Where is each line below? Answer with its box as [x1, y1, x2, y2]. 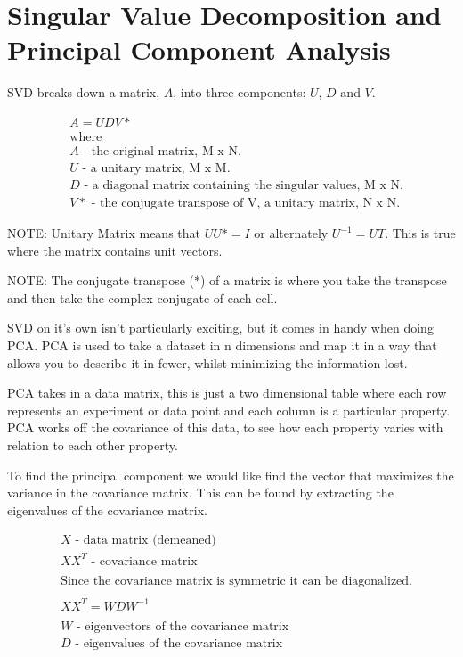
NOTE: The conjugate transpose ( [7, 271, 194, 290]
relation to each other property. [7, 436, 178, 455]
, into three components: [173, 83, 306, 102]
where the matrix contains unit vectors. [7, 241, 223, 259]
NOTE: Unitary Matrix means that [7, 224, 200, 242]
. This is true [385, 224, 456, 242]
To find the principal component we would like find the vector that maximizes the [7, 465, 454, 484]
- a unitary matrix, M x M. [82, 162, 231, 176]
